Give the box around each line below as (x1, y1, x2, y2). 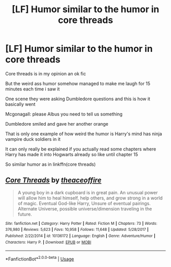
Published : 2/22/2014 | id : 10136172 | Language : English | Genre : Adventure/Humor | (5, 233, 156, 239)
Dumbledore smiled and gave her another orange (5, 121, 108, 127)
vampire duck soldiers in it (5, 136, 61, 142)
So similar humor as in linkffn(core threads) (5, 161, 96, 167)
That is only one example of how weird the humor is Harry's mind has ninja (5, 131, 162, 137)
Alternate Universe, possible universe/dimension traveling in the (17, 205, 152, 212)
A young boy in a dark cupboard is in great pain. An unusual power (17, 189, 158, 195)
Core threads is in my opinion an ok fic (5, 70, 87, 77)
